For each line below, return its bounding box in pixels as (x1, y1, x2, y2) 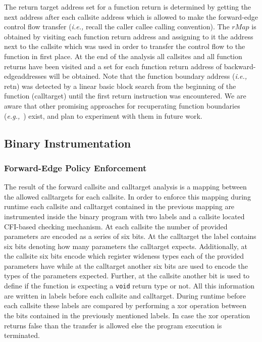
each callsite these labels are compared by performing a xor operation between (4, 300, 246, 311)
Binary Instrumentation (4, 135, 131, 151)
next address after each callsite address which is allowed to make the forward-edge (4, 11, 258, 22)
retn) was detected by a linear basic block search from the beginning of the (4, 80, 236, 91)
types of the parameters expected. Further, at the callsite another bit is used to (4, 270, 250, 281)
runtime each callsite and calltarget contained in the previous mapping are (4, 201, 235, 212)
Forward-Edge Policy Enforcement (4, 161, 147, 174)
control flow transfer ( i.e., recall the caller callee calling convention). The (4, 21, 230, 32)
